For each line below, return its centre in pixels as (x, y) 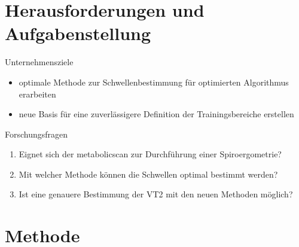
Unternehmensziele (39, 62)
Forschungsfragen (36, 134)
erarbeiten (37, 94)
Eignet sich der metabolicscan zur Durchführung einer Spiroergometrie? (150, 154)
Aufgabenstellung (78, 33)
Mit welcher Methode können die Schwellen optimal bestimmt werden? (148, 174)
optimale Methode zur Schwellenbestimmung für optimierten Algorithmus (154, 82)
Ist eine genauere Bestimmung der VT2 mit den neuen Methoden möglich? (156, 194)
